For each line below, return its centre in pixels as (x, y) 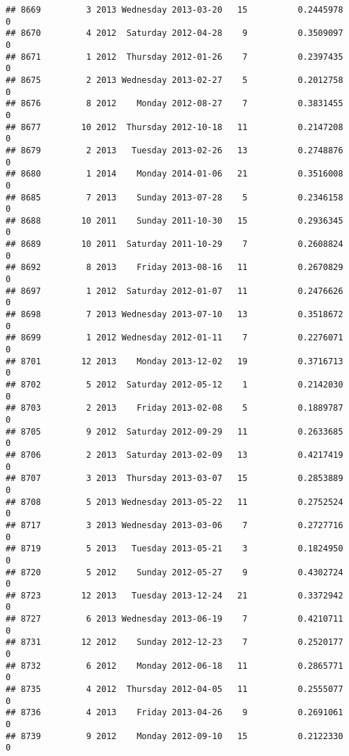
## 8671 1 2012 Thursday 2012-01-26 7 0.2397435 (174, 57)
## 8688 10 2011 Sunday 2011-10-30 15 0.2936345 (174, 220)
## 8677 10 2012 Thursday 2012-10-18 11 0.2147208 (174, 127)
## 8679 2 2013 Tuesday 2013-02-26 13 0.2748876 (174, 150)
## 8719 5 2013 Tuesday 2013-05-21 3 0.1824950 (174, 549)
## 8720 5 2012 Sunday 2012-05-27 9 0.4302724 (174, 572)
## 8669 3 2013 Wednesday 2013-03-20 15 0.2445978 (174, 10)
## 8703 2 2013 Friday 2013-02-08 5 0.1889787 (174, 408)
